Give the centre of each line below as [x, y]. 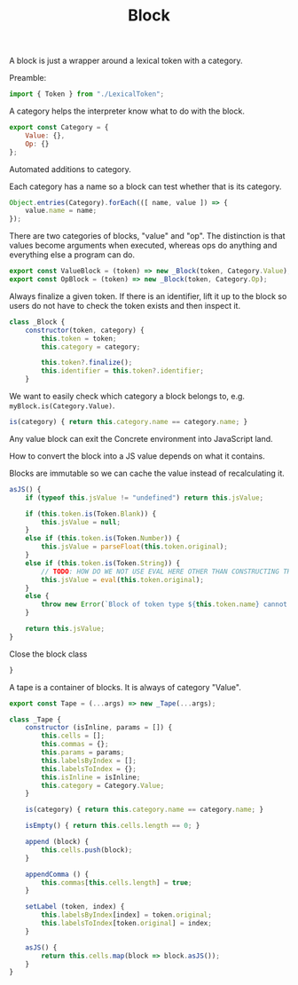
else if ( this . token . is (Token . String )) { [102, 563]
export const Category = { [59, 128]
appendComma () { [57, 874]
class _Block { [37, 322]
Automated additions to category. [70, 169]
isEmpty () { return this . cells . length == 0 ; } [113, 826]
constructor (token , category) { [85, 330]
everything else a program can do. [72, 255]
